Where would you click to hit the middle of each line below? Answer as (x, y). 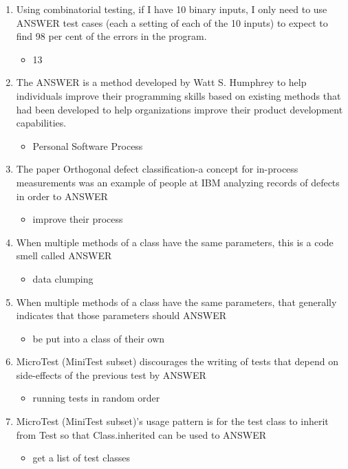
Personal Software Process (88, 145)
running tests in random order (96, 398)
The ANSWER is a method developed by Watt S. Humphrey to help (161, 82)
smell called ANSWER (64, 255)
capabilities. (41, 123)
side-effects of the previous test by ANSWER (111, 374)
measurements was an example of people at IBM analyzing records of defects (178, 182)
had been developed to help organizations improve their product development (180, 109)
